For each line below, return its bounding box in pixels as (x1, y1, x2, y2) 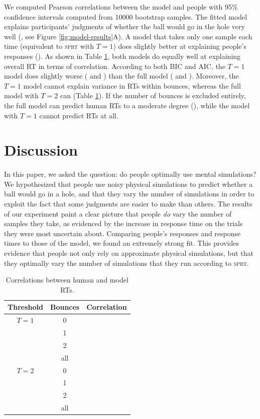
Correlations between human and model (6, 274, 128, 285)
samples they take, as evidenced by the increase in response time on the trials (4, 218, 243, 229)
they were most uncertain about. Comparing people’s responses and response (4, 228, 241, 238)
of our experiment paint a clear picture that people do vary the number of (4, 208, 232, 219)
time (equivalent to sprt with (4, 41, 94, 51)
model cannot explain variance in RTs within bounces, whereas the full (23, 80, 241, 91)
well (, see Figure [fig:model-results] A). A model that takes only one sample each (4, 31, 252, 41)
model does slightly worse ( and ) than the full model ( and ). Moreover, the (4, 71, 239, 81)
